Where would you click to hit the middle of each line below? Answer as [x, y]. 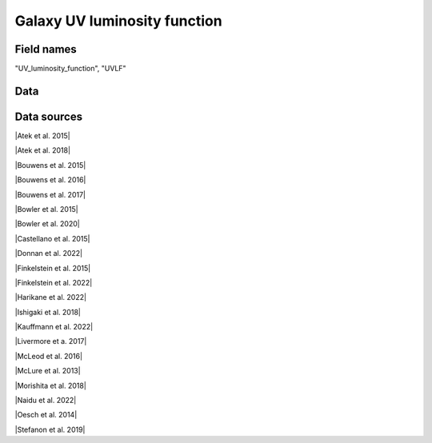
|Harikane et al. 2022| [51, 297]
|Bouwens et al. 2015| [50, 165]
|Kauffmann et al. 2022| [54, 327]
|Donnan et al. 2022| [49, 253]
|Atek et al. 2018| [43, 150]
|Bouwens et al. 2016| [50, 180]
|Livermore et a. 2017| [51, 341]
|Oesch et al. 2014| [46, 415]
